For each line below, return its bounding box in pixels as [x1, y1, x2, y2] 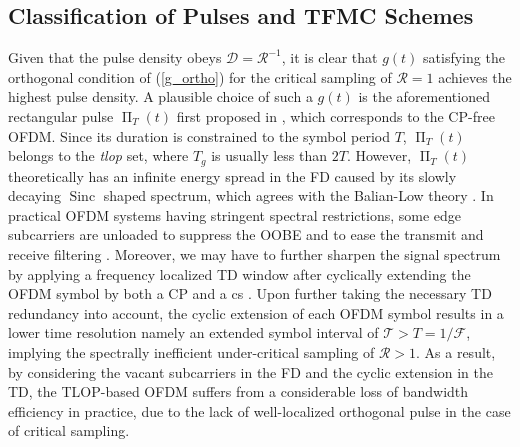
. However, [346, 145, 412, 166]
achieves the [438, 66, 512, 87]
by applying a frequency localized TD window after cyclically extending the [8, 263, 471, 284]
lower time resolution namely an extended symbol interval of [8, 322, 379, 343]
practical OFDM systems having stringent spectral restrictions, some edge [8, 204, 462, 225]
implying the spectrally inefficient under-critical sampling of [8, 341, 375, 362]
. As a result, [416, 341, 496, 362]
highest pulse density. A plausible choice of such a [8, 86, 313, 107]
